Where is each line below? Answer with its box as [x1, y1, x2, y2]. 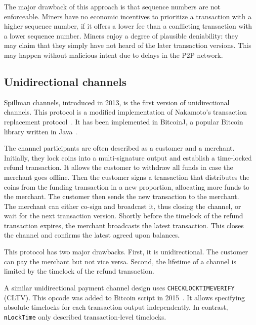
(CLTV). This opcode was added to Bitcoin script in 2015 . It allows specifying [4, 292, 245, 302]
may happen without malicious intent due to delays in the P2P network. [4, 49, 223, 60]
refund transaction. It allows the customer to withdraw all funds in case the [4, 162, 233, 172]
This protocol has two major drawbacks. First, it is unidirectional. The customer [4, 246, 248, 257]
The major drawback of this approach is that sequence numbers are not [4, 1, 220, 11]
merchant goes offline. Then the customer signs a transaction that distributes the [4, 171, 250, 182]
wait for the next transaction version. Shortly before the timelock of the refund [4, 210, 243, 221]
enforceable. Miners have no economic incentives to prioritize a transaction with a [4, 11, 252, 21]
